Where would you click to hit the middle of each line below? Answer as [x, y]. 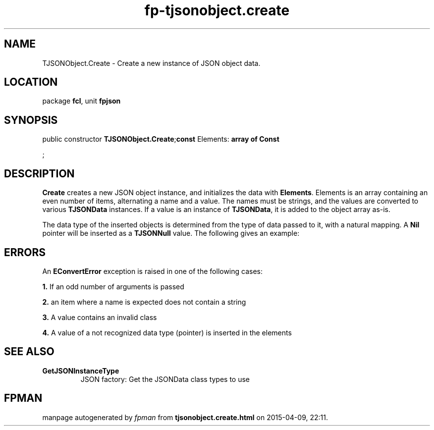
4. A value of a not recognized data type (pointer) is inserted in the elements [167, 332]
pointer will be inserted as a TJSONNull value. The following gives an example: [171, 233]
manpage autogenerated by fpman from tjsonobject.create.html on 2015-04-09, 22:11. [185, 417]
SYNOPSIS [31, 120]
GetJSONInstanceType [81, 371]
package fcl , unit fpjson [81, 101]
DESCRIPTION [39, 173]
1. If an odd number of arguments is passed [113, 286]
